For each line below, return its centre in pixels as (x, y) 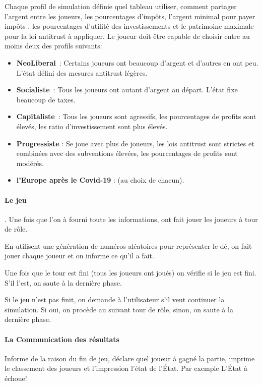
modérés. (30, 163)
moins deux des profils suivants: (53, 46)
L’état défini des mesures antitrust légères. (82, 72)
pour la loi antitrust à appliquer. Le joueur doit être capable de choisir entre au (127, 36)
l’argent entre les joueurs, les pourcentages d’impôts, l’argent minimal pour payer (130, 16)
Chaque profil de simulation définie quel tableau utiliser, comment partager (121, 6)
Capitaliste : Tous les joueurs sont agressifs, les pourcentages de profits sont (136, 116)
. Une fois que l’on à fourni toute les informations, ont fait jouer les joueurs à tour (131, 219)
